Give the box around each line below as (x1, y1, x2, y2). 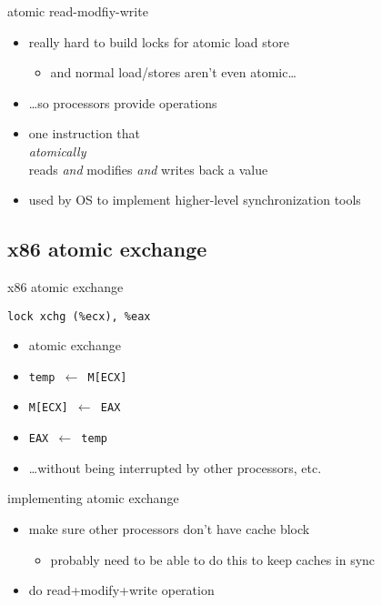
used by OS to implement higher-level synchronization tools (28, 190, 361, 209)
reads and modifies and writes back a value (28, 159, 268, 178)
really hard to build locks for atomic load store (28, 32, 289, 51)
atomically (28, 141, 86, 160)
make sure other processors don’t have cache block (28, 519, 310, 538)
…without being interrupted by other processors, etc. (28, 458, 322, 477)
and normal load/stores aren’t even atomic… (50, 63, 297, 82)
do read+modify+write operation (28, 580, 215, 600)
